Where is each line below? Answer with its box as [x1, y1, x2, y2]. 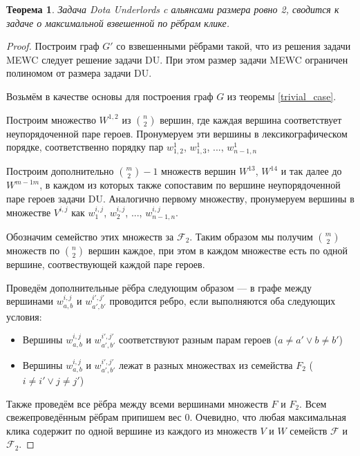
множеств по [6, 243, 60, 257]
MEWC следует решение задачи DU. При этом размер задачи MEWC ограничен [6, 52, 348, 66]
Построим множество [6, 112, 96, 126]
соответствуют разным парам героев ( [118, 332, 278, 347]
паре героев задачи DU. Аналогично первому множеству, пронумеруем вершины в [6, 191, 354, 205]
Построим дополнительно [6, 164, 114, 178]
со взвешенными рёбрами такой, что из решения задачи [116, 39, 351, 53]
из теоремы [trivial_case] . [227, 88, 337, 103]
